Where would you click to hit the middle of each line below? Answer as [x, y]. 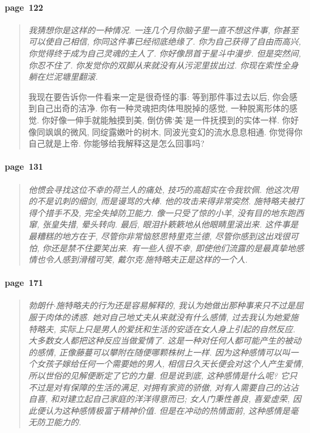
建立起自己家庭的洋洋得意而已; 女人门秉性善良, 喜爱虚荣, [179, 399]
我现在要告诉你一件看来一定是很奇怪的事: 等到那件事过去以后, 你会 [159, 96]
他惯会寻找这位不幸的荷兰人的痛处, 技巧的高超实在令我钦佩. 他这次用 [163, 189]
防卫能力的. [59, 422]
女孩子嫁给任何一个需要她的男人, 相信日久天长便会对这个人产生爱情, [170, 364]
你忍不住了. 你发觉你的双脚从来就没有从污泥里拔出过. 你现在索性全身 [163, 65]
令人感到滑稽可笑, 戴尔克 [94, 259]
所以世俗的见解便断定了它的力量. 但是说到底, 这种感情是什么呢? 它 [159, 376]
